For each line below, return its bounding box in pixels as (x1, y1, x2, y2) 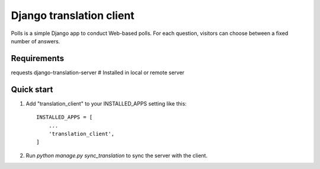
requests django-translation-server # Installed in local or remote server (11, 69, 185, 76)
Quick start (11, 84, 53, 94)
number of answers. (11, 37, 60, 44)
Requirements (11, 53, 65, 63)
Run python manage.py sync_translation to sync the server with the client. (25, 152, 207, 159)
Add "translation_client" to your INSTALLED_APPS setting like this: (25, 100, 187, 107)
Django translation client (11, 9, 135, 22)
